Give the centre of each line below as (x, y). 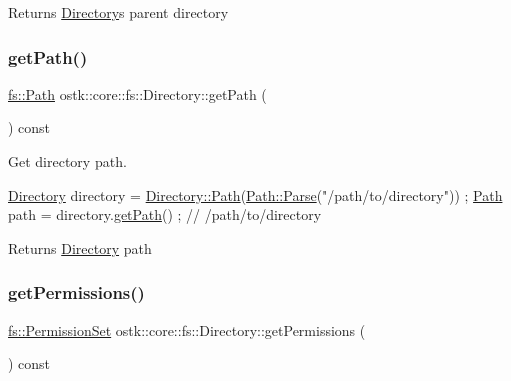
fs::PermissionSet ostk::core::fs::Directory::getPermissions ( (187, 329)
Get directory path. (67, 161)
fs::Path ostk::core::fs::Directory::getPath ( (137, 93)
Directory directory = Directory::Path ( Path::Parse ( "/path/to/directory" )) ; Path (255, 194)
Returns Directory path (80, 247)
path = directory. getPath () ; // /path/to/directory (165, 214)
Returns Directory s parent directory (118, 12)
